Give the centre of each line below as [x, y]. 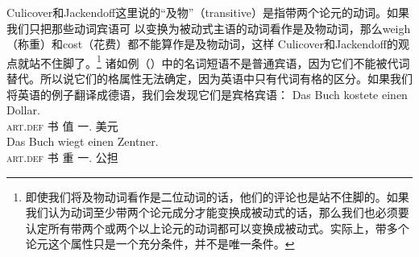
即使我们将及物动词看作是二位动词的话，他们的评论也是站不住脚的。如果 [217, 196]
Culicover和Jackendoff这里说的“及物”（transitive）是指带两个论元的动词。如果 [208, 12]
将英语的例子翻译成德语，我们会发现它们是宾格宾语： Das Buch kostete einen [207, 94]
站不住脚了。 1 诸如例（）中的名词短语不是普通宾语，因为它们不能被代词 [219, 61]
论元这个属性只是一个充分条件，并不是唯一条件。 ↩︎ [160, 244]
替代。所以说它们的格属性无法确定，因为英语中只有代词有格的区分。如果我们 [209, 79]
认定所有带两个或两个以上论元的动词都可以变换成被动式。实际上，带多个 [217, 228]
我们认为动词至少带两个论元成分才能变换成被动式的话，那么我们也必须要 [217, 212]
